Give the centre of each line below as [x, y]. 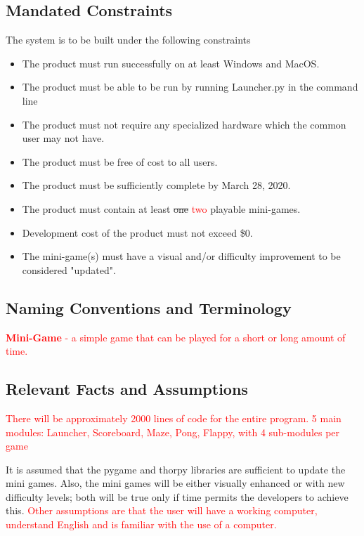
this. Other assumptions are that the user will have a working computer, [162, 510]
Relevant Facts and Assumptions [127, 389]
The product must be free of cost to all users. [120, 161]
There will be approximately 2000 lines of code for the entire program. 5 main [174, 418]
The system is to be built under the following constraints [128, 40]
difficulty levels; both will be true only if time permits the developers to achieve [177, 496]
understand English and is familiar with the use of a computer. [141, 524]
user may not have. [63, 138]
